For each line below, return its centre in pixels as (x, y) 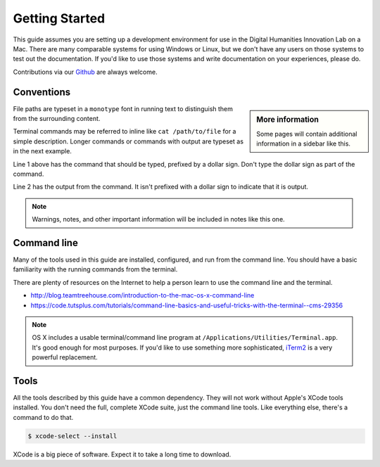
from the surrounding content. (57, 119)
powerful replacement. (65, 357)
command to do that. (43, 417)
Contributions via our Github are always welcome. (85, 72)
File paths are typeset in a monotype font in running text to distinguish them (123, 108)
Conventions (42, 92)
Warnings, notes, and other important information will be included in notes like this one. (158, 219)
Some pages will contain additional (307, 134)
